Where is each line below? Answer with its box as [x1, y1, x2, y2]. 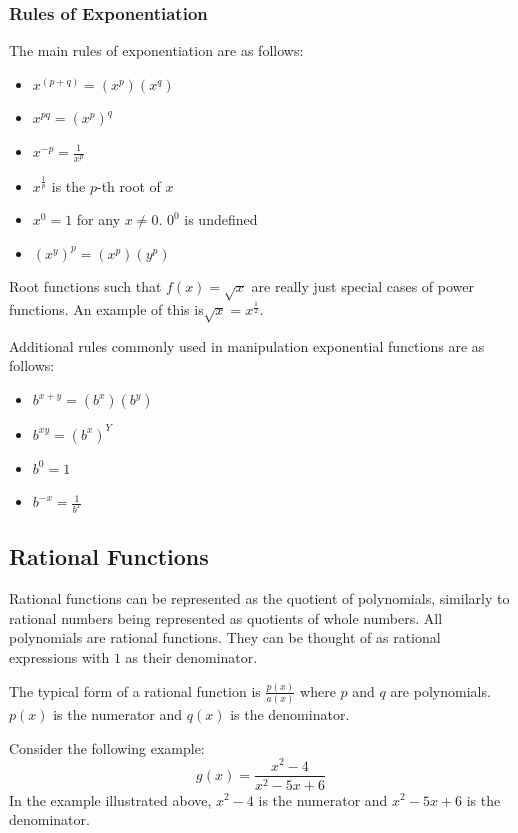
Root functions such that [9, 276, 162, 297]
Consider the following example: [9, 737, 205, 758]
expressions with [9, 647, 110, 668]
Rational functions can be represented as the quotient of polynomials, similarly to [9, 588, 510, 609]
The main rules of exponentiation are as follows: [9, 40, 304, 61]
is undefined [184, 209, 258, 230]
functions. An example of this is [9, 299, 204, 320]
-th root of [97, 175, 161, 196]
